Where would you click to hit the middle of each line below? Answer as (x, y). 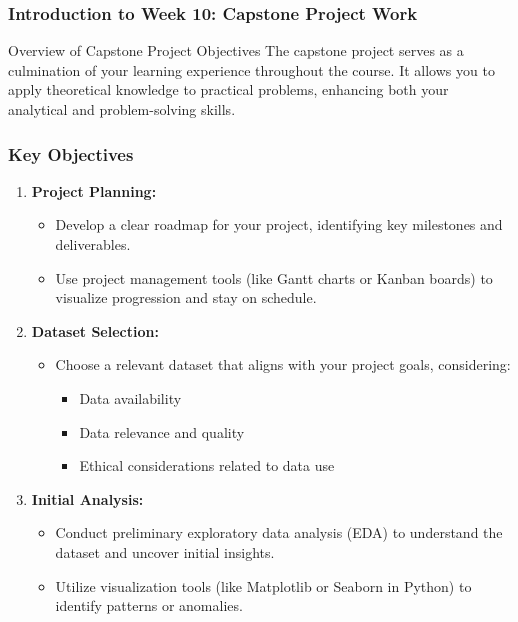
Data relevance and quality (162, 431)
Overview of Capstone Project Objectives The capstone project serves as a (236, 50)
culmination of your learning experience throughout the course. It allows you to (251, 69)
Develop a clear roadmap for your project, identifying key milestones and (279, 224)
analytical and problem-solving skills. (122, 109)
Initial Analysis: (87, 498)
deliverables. (93, 244)
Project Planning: (94, 190)
